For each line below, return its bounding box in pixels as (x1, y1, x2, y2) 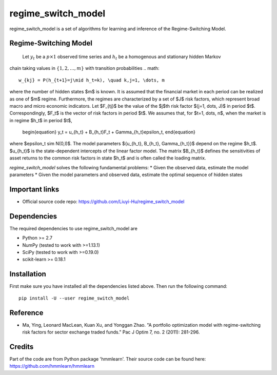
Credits (9, 342, 34, 351)
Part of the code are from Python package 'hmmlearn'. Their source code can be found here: (9, 356, 206, 362)
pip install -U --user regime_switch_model (18, 295, 130, 301)
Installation (9, 270, 46, 279)
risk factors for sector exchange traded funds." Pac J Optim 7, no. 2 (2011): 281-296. (22, 329, 200, 335)
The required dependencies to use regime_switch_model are (9, 225, 138, 231)
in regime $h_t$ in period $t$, (9, 117, 72, 123)
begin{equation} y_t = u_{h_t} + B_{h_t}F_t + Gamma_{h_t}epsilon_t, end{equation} (22, 129, 196, 135)
